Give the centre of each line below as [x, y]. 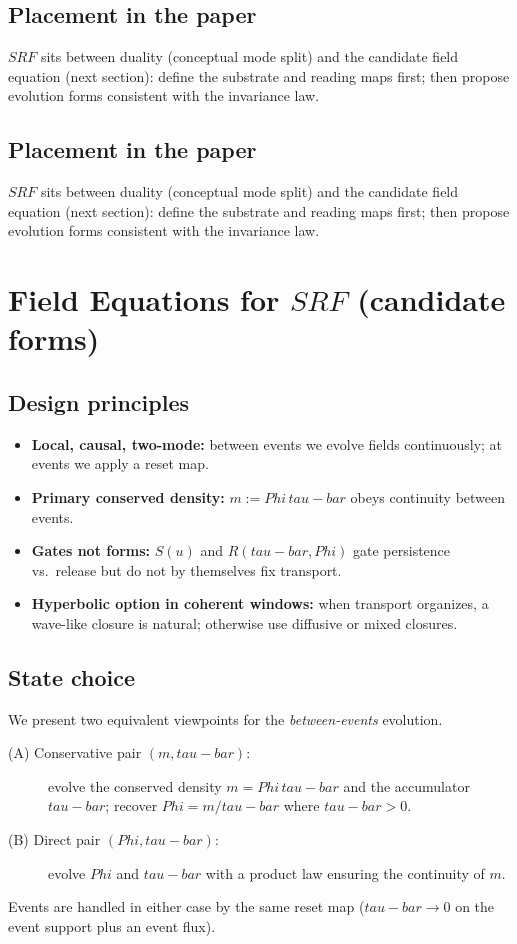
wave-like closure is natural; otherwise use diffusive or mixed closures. [244, 622]
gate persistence [402, 550]
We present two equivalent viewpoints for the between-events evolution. [225, 718]
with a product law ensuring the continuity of [345, 872]
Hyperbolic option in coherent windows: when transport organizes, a [260, 603]
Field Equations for [144, 299]
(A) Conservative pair [75, 752]
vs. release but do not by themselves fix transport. [186, 569]
